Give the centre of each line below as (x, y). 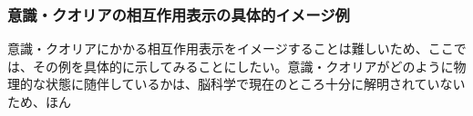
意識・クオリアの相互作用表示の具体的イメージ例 (179, 14)
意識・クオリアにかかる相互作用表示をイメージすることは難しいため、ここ (231, 48)
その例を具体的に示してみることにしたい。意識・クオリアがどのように (243, 66)
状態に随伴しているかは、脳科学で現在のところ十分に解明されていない (255, 84)
